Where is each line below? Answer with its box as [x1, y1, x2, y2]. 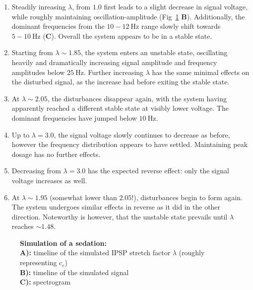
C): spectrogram [20, 277, 71, 287]
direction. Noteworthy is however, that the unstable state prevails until [11, 211, 228, 221]
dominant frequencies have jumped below [11, 112, 137, 123]
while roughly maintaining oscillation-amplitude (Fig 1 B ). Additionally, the [11, 11, 245, 21]
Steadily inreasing [11, 1, 66, 11]
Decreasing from [11, 165, 61, 176]
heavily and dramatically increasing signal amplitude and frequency [11, 57, 217, 67]
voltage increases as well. [11, 175, 87, 185]
